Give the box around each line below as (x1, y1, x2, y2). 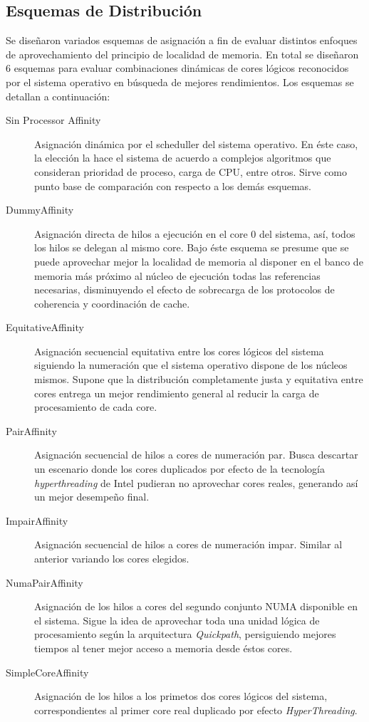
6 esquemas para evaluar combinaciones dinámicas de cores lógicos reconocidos (6, 61, 349, 75)
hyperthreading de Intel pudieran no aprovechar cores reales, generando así (34, 475, 358, 490)
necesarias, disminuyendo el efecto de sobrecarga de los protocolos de (34, 282, 335, 297)
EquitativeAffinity (6, 320, 84, 335)
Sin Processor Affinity (6, 113, 101, 127)
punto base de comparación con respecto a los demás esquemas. (34, 178, 311, 193)
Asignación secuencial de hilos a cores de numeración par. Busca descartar (34, 447, 358, 462)
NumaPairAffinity (6, 575, 83, 590)
